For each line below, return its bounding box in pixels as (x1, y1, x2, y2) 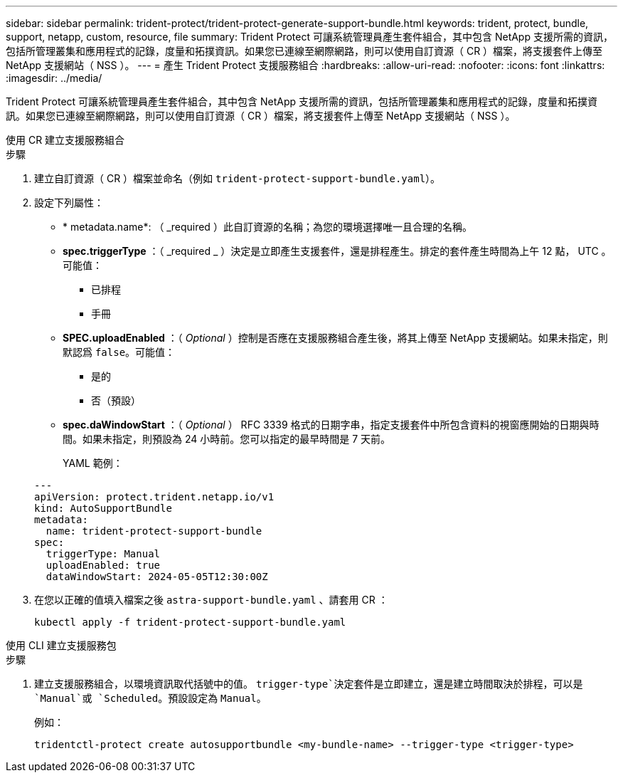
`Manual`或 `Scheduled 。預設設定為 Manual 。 (34, 692, 267, 704)
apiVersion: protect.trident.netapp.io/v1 (34, 491, 275, 503)
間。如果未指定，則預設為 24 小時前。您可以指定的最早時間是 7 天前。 (63, 433, 391, 445)
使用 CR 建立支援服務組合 (6, 134, 125, 146)
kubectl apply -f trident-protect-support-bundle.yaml (34, 616, 346, 628)
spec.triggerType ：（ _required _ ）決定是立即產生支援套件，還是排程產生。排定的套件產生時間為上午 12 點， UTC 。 (63, 245, 612, 257)
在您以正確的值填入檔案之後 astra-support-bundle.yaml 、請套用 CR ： (34, 594, 388, 606)
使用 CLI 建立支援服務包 (6, 639, 117, 651)
